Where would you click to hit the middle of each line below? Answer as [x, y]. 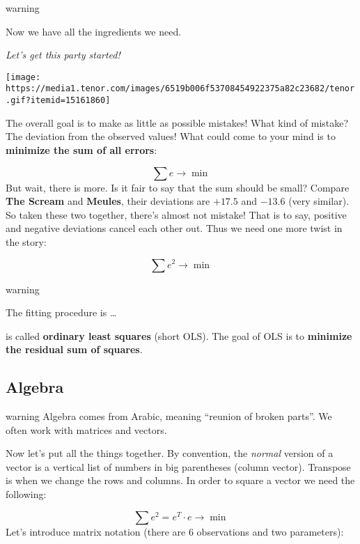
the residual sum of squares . [74, 349]
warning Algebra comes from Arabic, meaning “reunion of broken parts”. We [169, 416]
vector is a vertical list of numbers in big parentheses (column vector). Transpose [178, 466]
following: [26, 494]
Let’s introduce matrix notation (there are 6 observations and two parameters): [175, 531]
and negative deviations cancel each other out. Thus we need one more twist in [174, 228]
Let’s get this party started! [63, 55]
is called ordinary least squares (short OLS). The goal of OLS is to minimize [179, 335]
